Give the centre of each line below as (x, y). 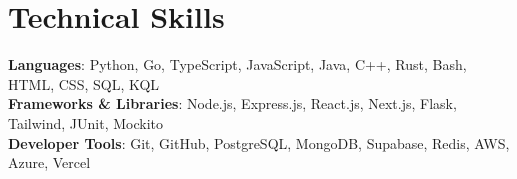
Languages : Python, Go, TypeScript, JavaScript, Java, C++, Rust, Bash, (237, 64)
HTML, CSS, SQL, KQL (84, 83)
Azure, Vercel (49, 162)
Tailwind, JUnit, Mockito (86, 122)
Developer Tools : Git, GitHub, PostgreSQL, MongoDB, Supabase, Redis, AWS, (259, 142)
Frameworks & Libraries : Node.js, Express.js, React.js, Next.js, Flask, (232, 103)
